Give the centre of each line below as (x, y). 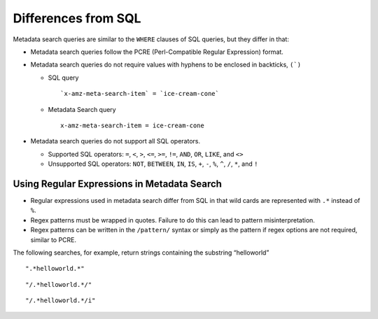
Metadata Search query (82, 109)
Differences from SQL (77, 18)
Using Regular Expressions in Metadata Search (117, 184)
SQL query (63, 78)
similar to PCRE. (54, 240)
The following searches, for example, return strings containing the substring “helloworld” (141, 253)
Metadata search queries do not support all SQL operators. (115, 141)
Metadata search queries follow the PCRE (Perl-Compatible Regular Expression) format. (157, 52)
